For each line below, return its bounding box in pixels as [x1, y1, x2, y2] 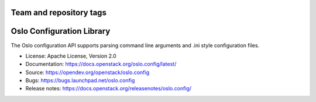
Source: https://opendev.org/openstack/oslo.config [25, 69, 150, 76]
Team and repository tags [11, 8, 107, 17]
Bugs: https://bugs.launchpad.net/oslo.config [25, 77, 135, 84]
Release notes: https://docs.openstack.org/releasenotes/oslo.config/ [25, 85, 192, 92]
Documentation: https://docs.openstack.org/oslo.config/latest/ [25, 61, 177, 68]
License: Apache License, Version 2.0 [25, 52, 116, 59]
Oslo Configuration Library [11, 26, 111, 36]
